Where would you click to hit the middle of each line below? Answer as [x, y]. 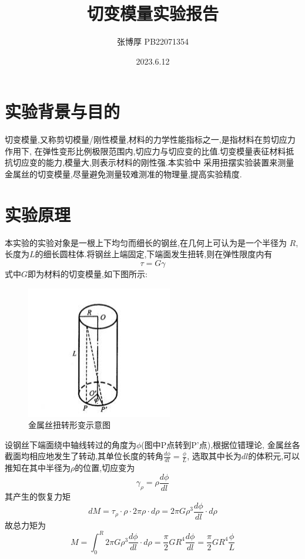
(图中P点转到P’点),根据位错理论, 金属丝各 [221, 444]
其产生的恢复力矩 [38, 496]
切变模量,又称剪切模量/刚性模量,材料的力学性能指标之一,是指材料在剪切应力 [150, 139]
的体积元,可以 [274, 456]
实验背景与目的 [63, 111]
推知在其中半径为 [38, 468]
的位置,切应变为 [105, 468]
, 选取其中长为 [214, 456]
